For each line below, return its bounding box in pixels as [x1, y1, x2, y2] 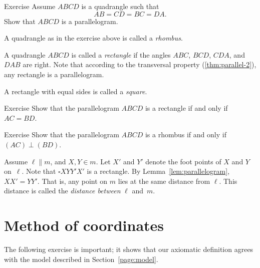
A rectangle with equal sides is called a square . [4, 86, 147, 96]
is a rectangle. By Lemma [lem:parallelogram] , [87, 166, 230, 176]
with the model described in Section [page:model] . [4, 253, 158, 264]
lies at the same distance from [118, 175, 210, 186]
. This [219, 175, 237, 186]
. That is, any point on [37, 175, 108, 186]
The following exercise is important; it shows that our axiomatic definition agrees [4, 244, 253, 254]
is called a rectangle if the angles [71, 49, 171, 60]
